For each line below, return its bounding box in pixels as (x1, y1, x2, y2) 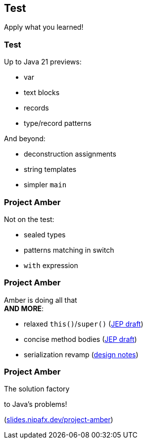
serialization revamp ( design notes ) (24, 350, 139, 359)
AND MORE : (4, 304, 44, 313)
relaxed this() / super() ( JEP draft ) (24, 319, 144, 328)
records (24, 104, 49, 112)
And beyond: (4, 134, 46, 143)
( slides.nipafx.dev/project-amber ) (4, 415, 113, 424)
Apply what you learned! (4, 23, 84, 32)
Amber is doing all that (4, 295, 77, 304)
